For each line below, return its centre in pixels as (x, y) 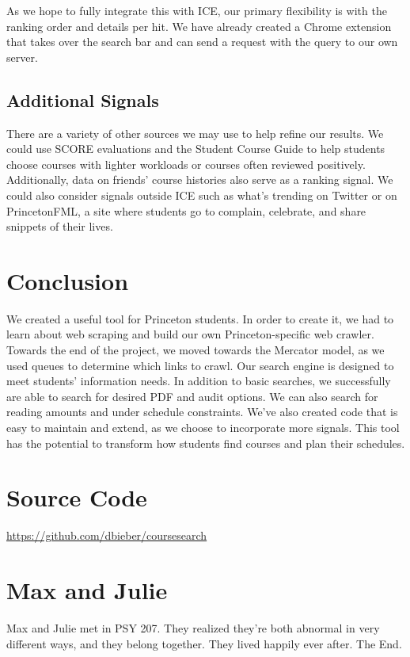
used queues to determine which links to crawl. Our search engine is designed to (200, 365)
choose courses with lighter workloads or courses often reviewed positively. (186, 164)
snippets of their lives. (60, 226)
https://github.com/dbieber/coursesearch (107, 535)
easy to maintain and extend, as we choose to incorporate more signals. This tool (203, 428)
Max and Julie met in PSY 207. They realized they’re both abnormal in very (193, 628)
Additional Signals (83, 99)
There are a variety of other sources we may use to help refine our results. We (195, 133)
